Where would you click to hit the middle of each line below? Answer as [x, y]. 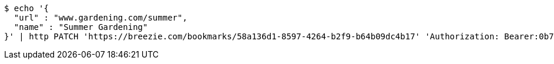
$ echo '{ [26, 8]
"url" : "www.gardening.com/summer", [100, 18]
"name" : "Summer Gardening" [81, 27]
